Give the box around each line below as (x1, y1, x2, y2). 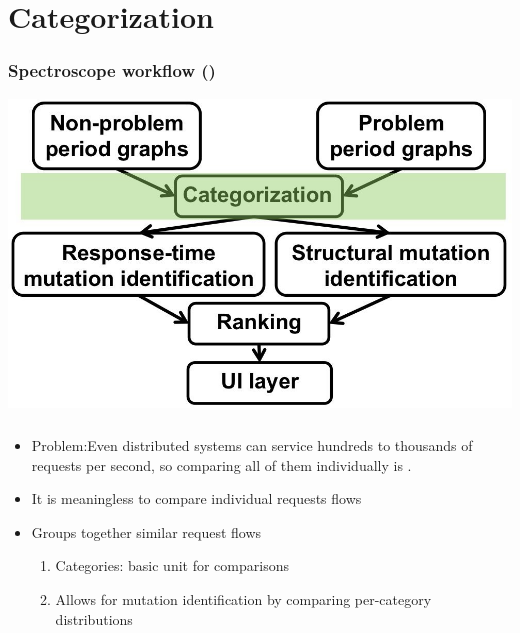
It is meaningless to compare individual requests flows (31, 488, 362, 509)
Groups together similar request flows (31, 521, 262, 542)
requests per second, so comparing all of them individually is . (31, 454, 412, 475)
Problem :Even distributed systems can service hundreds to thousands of (31, 434, 473, 455)
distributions (55, 608, 133, 629)
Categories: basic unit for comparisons (55, 555, 289, 576)
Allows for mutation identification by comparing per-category (55, 588, 432, 609)
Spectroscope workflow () (8, 58, 216, 83)
